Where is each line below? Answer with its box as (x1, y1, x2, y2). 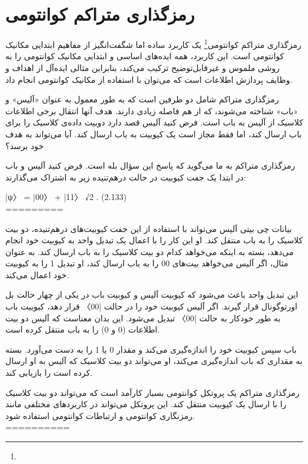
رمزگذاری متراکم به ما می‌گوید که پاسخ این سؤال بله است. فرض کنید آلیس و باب (5, 159, 296, 172)
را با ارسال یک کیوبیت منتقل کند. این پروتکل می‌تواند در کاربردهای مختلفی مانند (5, 398, 287, 410)
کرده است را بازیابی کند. (5, 366, 93, 379)
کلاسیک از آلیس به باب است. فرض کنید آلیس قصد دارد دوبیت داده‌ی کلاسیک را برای (5, 116, 303, 128)
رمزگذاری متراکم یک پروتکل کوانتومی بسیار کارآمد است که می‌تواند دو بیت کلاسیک (5, 386, 300, 398)
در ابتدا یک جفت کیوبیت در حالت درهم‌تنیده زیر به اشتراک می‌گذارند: (5, 170, 246, 183)
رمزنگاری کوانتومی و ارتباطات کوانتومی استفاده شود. (5, 409, 195, 421)
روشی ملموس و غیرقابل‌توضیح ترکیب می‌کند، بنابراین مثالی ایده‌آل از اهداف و (5, 61, 280, 73)
